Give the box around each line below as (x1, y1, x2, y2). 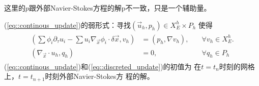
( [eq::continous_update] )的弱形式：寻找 (4, 19, 131, 30)
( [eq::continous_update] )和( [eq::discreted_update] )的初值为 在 (4, 61, 202, 71)
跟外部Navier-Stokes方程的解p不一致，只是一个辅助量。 (29, 3, 211, 13)
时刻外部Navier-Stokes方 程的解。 (45, 71, 154, 81)
